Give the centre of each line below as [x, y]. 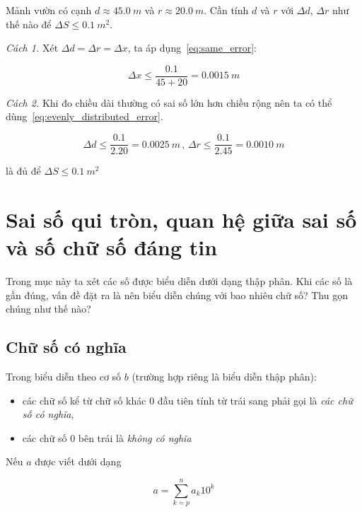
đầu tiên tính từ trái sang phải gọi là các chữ [255, 400]
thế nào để [29, 24]
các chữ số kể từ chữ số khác [84, 400]
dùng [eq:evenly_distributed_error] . [84, 116]
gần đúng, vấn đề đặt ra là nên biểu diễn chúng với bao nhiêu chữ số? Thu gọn [177, 295]
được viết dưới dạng [78, 461]
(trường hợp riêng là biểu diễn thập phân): [224, 376]
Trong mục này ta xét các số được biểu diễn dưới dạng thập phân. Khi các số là [179, 281]
